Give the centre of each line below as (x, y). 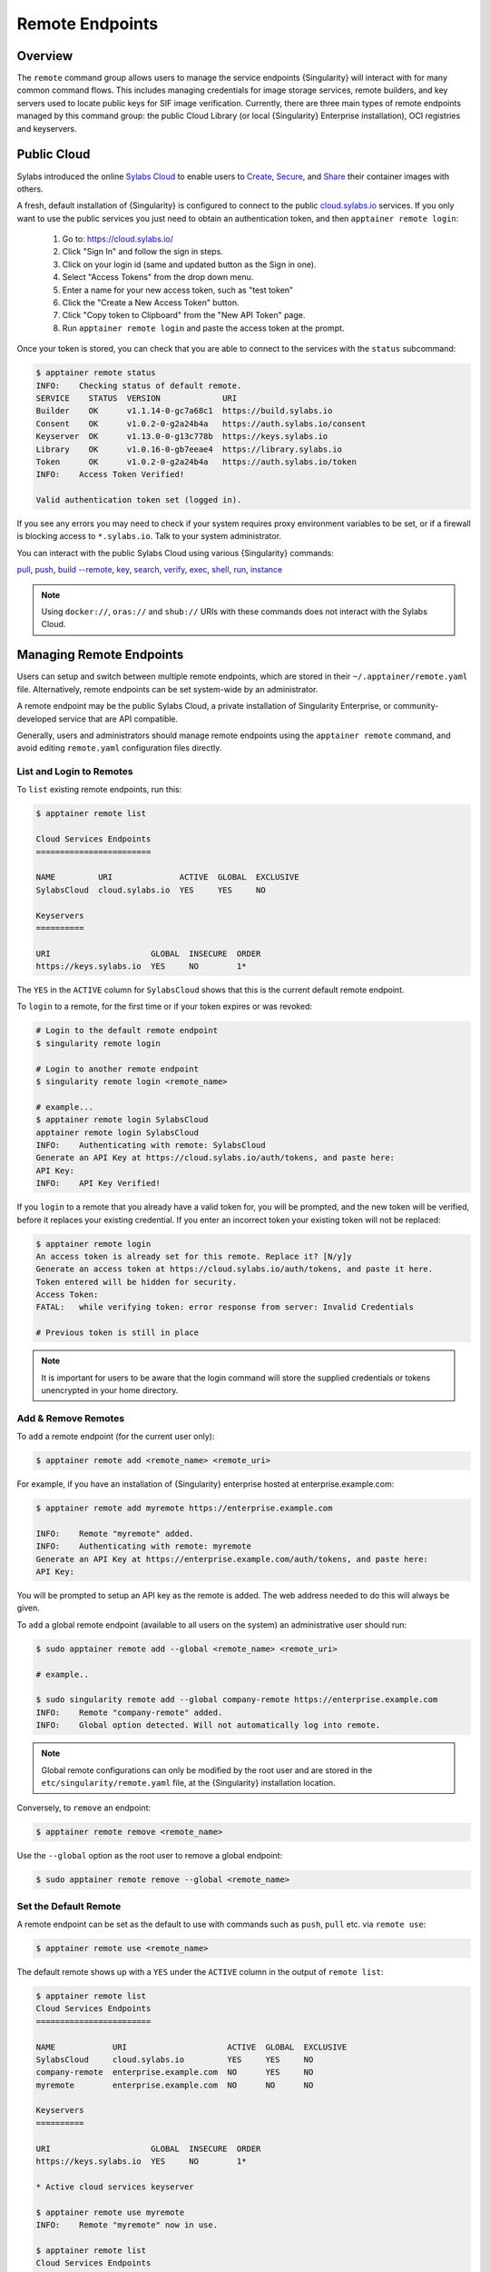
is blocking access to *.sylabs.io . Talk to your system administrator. (149, 536)
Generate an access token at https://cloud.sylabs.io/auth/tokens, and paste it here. (235, 1269)
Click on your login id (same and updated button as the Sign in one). (189, 264)
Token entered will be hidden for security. (137, 1282)
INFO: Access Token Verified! (110, 474)
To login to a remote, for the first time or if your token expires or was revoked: (165, 1006)
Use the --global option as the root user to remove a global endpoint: (150, 1856)
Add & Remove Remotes (71, 1418)
